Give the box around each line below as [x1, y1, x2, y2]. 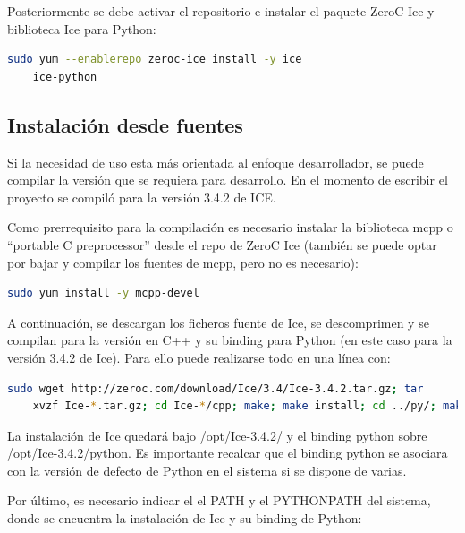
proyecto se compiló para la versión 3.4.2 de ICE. [7, 187, 276, 206]
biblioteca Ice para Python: [7, 19, 156, 38]
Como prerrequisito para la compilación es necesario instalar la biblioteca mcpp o [7, 218, 453, 236]
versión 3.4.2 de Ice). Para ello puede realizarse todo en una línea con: [7, 348, 391, 366]
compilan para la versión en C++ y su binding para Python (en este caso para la [7, 331, 452, 349]
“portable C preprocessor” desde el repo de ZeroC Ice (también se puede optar [7, 235, 437, 254]
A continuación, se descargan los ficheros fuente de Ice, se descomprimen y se [7, 313, 429, 331]
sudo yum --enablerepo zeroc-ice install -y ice [7, 53, 302, 66]
